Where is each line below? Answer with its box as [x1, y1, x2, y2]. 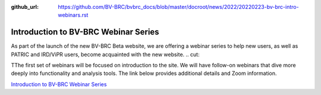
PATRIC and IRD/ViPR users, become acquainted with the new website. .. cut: [11, 51, 200, 58]
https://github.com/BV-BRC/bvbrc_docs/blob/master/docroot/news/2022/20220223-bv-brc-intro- [58, 4, 300, 10]
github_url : [11, 4, 39, 10]
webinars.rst [58, 12, 89, 19]
